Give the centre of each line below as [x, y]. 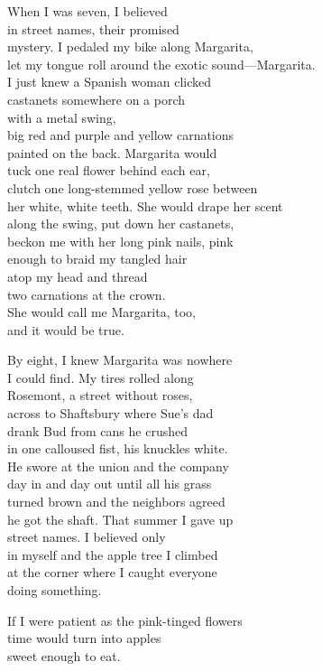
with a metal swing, [62, 117]
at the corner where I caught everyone [112, 572]
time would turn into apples [84, 638]
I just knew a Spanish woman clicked [110, 82]
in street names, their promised [93, 28]
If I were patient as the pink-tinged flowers [125, 620]
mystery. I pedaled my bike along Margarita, [130, 47]
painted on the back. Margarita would [112, 152]
